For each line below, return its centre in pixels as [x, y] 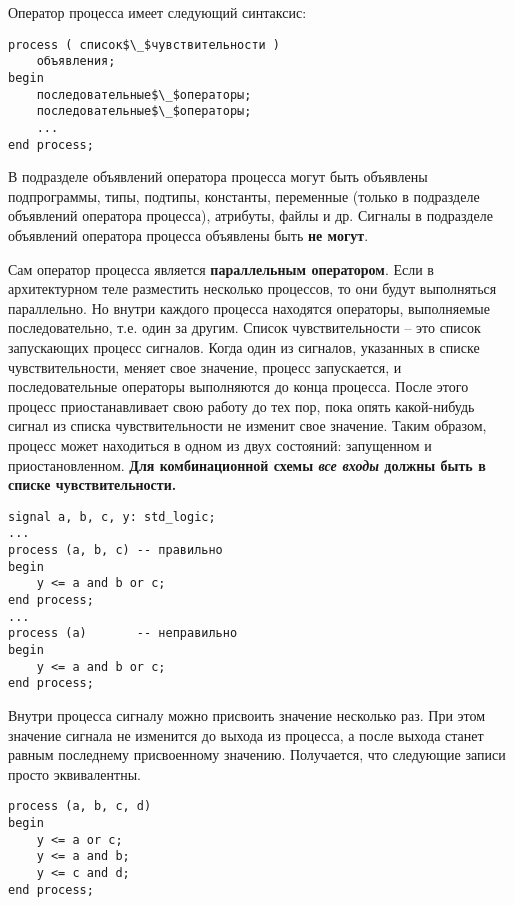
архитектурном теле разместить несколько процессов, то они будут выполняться [252, 288]
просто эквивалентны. [74, 773]
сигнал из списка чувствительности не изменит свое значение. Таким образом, [247, 425]
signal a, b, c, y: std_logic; [112, 516]
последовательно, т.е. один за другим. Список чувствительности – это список [244, 327]
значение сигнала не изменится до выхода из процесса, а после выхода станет [246, 734]
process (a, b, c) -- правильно [115, 550]
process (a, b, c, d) [80, 806]
